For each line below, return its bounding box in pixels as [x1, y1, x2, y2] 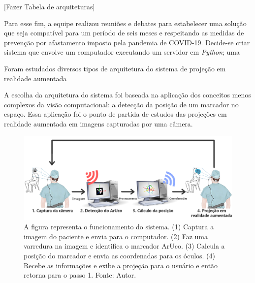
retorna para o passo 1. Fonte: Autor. [24, 270, 136, 280]
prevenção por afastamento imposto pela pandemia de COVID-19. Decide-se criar [4, 37, 250, 47]
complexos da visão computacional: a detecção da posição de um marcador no [4, 99, 239, 109]
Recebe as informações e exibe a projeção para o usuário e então [24, 260, 218, 270]
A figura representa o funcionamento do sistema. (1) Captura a [24, 221, 214, 232]
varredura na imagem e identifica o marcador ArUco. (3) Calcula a [24, 241, 225, 251]
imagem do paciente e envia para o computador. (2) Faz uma [24, 231, 208, 241]
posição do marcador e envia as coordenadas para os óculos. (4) [24, 250, 216, 260]
